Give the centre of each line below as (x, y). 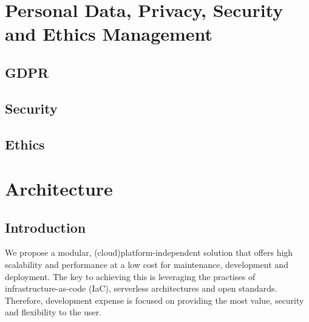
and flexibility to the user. (53, 312)
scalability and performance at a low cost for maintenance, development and (147, 265)
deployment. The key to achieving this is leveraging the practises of (130, 276)
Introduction (46, 227)
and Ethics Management (109, 34)
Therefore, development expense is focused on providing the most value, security (154, 300)
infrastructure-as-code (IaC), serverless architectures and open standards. (141, 288)
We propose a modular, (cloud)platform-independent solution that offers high (149, 252)
